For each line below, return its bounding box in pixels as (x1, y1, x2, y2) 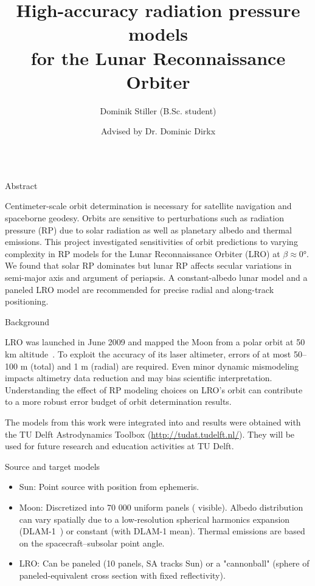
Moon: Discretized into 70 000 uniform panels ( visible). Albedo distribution (19, 500, 303, 513)
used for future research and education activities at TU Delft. (5, 439, 234, 452)
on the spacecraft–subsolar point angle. (19, 536, 165, 549)
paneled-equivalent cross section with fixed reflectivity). (19, 568, 226, 581)
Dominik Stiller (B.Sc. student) (100, 104, 216, 117)
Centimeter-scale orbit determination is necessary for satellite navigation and (5, 199, 292, 212)
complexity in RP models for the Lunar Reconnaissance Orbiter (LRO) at (5, 247, 280, 260)
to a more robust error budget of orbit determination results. (5, 395, 232, 408)
